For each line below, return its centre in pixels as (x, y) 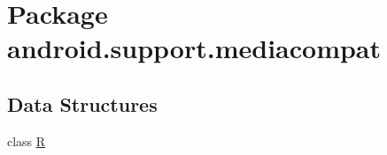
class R (27, 140)
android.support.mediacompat (194, 48)
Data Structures (82, 103)
